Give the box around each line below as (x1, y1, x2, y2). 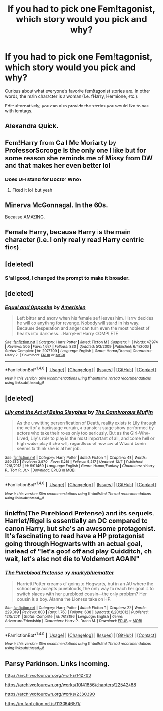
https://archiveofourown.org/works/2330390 (5, 692, 95, 697)
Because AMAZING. (5, 214, 45, 220)
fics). (5, 243, 22, 251)
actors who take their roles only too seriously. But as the (16, 430, 130, 436)
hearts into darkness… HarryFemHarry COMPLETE (16, 331, 119, 337)
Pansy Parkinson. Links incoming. (5, 659, 110, 668)
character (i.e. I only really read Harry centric (5, 236, 144, 244)
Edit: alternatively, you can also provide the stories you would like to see (5, 103, 149, 108)
